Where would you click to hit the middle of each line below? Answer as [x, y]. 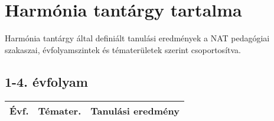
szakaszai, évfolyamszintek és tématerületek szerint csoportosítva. [123, 49]
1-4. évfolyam [46, 81]
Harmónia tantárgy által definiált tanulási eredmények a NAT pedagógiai [137, 38]
